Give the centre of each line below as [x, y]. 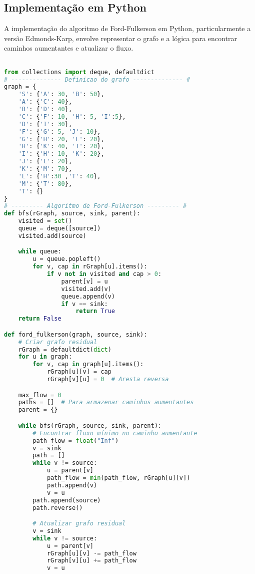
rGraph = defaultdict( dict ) [65, 349]
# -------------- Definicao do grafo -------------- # [97, 79]
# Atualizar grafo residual [79, 524]
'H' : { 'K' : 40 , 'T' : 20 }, [61, 147]
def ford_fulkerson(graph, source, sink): [76, 334]
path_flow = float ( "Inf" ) [76, 441]
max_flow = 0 [40, 395]
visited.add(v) [86, 289]
